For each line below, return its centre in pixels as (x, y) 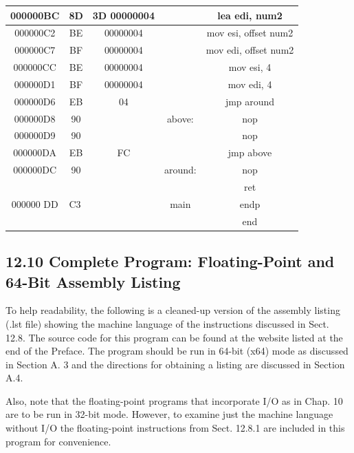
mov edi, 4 (250, 84)
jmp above (250, 152)
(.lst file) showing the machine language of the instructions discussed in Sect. (167, 323)
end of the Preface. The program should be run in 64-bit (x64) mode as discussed (177, 351)
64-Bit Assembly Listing (93, 281)
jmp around (250, 101)
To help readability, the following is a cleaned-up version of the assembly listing (173, 310)
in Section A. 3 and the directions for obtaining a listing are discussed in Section (175, 364)
